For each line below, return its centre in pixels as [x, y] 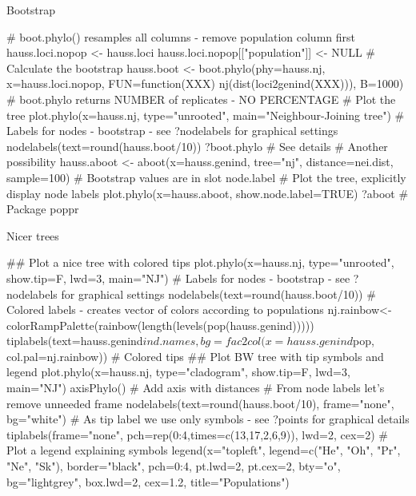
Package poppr [43, 209]
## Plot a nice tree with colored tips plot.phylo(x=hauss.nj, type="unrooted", [200, 262]
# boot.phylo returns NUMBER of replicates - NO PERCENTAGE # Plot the [201, 99]
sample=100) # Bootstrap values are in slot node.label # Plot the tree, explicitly [206, 177]
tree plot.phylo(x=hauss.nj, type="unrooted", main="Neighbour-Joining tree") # [206, 115]
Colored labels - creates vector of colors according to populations [165, 310]
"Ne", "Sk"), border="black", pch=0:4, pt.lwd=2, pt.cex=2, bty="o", [174, 466]
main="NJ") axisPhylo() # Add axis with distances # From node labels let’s [196, 388]
